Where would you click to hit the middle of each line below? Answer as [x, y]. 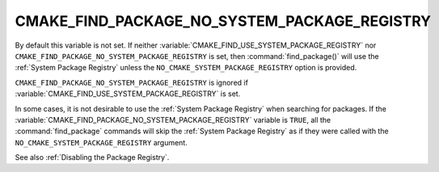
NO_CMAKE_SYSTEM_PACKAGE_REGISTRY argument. [101, 142]
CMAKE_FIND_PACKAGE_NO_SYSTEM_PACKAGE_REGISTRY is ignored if [131, 82]
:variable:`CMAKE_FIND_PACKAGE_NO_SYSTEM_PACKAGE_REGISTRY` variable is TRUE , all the [173, 120]
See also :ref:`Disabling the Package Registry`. [92, 157]
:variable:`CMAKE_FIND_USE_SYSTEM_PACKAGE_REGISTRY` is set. [128, 94]
